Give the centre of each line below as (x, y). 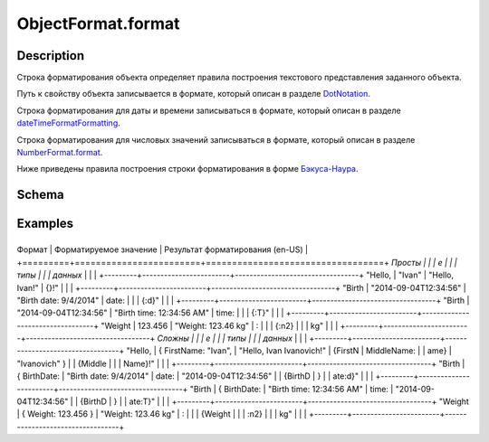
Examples (45, 224)
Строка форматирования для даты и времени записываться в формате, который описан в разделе (209, 110)
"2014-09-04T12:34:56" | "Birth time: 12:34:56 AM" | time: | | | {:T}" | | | (150, 313)
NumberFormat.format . (60, 153)
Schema (41, 195)
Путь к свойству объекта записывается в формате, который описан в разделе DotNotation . (194, 94)
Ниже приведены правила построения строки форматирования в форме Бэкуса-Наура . (187, 169)
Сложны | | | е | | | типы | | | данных (225, 338)
